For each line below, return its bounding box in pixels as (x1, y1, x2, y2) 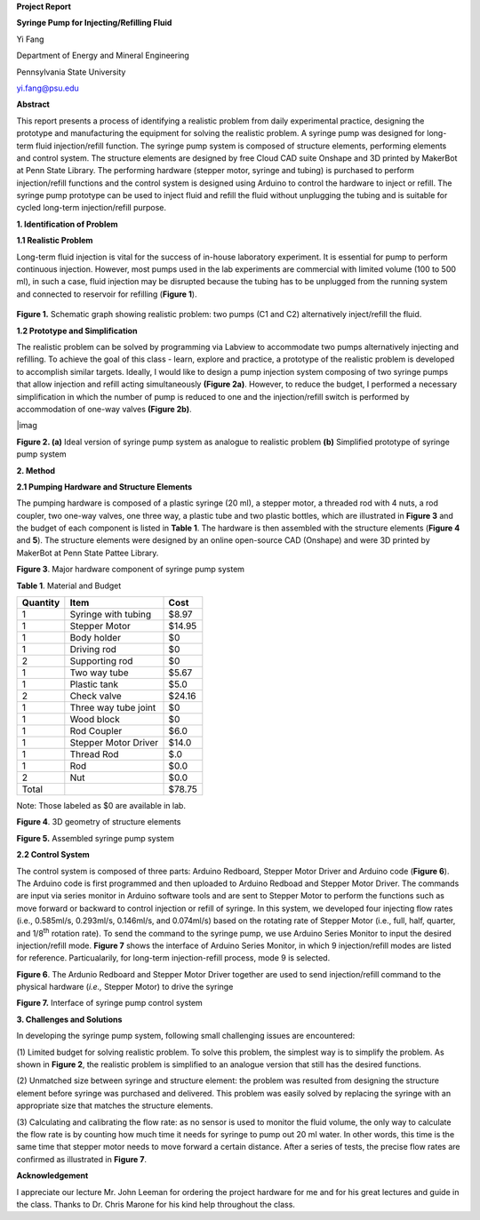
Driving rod (69, 643, 117, 656)
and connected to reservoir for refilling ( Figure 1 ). (16, 289, 197, 299)
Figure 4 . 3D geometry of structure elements (16, 817, 181, 827)
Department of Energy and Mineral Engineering (16, 50, 190, 61)
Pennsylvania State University (16, 67, 126, 77)
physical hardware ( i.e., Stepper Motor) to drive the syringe (16, 982, 234, 993)
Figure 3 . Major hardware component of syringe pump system (16, 564, 244, 575)
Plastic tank (69, 678, 119, 690)
